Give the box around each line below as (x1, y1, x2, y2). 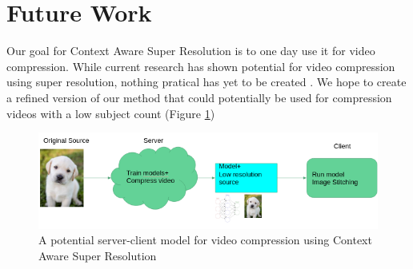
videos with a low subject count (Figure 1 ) (6, 105, 215, 121)
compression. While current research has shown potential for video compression (6, 57, 395, 74)
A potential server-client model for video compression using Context (38, 231, 372, 248)
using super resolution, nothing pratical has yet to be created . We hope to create (6, 73, 407, 90)
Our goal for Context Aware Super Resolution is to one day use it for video (6, 42, 375, 59)
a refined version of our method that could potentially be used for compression (6, 89, 392, 105)
